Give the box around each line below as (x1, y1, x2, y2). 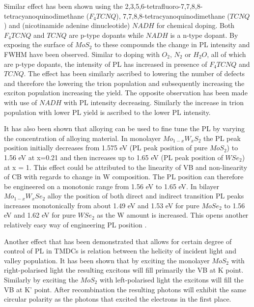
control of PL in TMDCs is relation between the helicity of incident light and (4, 246, 236, 256)
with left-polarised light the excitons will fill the (99, 275, 244, 285)
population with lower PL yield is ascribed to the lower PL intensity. (4, 107, 211, 117)
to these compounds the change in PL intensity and (94, 39, 250, 50)
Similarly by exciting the (4, 275, 78, 285)
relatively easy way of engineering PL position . (4, 220, 147, 230)
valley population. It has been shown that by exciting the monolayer (4, 255, 210, 265)
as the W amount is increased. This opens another (97, 210, 249, 220)
